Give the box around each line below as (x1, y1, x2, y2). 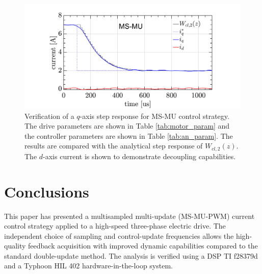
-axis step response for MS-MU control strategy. (80, 110, 229, 121)
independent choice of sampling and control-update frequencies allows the (4, 230, 234, 241)
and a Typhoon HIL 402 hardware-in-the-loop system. (4, 260, 173, 271)
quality (4, 240, 26, 251)
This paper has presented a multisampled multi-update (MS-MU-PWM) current (4, 210, 255, 221)
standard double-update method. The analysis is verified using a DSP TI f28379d (4, 250, 258, 261)
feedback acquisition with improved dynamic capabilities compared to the (28, 240, 258, 251)
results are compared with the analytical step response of (24, 140, 203, 151)
